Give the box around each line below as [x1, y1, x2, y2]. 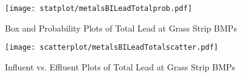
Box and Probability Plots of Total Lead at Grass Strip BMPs [5, 21, 237, 34]
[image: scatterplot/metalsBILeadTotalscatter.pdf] [5, 43, 218, 52]
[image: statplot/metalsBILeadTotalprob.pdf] [5, 4, 192, 13]
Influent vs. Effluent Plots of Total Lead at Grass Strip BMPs [5, 60, 235, 73]
